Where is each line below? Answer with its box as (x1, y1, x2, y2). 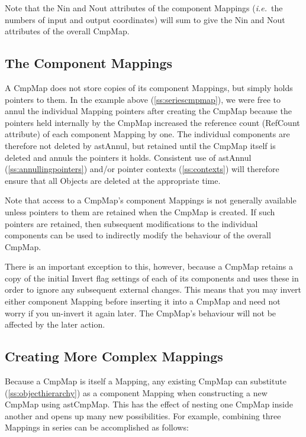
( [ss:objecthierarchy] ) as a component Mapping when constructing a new (5, 386, 268, 399)
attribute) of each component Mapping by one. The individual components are (5, 128, 290, 140)
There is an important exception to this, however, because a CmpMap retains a (5, 260, 293, 273)
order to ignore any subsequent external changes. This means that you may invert (5, 283, 302, 296)
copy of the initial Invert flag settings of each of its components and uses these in (5, 271, 299, 284)
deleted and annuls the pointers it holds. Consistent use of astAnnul (5, 151, 252, 163)
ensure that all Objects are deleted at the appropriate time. (5, 174, 221, 186)
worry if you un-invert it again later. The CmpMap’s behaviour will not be (5, 306, 276, 319)
